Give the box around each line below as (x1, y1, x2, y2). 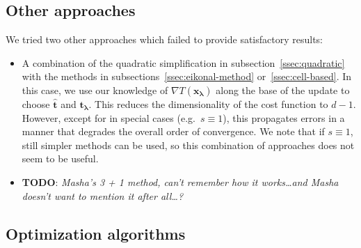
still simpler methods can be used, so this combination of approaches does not (22, 137, 355, 152)
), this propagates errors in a (223, 110, 345, 125)
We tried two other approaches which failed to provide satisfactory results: (6, 32, 323, 47)
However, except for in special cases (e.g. (22, 110, 195, 125)
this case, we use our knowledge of (22, 82, 168, 97)
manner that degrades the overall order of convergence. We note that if (22, 124, 325, 139)
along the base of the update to (216, 82, 350, 97)
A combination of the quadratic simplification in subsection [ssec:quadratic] (22, 55, 345, 70)
